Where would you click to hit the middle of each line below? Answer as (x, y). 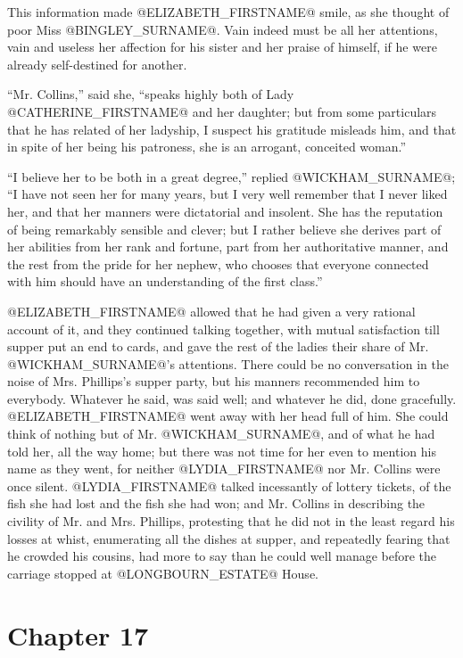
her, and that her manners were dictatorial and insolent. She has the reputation (225, 211)
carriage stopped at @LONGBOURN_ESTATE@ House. (163, 573)
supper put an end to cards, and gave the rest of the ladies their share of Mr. (218, 346)
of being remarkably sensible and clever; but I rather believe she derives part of (224, 229)
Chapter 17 (78, 634)
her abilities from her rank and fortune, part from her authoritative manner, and (228, 247)
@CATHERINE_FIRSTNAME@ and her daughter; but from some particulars (222, 111)
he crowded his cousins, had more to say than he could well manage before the (222, 556)
